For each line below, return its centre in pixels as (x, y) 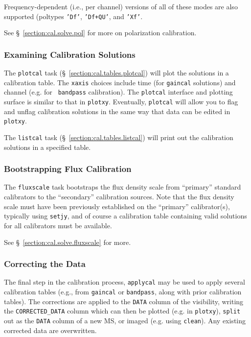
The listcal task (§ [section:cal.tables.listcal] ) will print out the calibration (119, 137)
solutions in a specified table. (47, 147)
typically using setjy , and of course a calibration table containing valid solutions (125, 216)
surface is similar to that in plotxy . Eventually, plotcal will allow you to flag (121, 102)
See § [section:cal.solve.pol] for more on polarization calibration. (100, 33)
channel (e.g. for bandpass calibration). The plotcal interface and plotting (118, 92)
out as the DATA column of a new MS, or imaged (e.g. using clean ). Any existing (125, 320)
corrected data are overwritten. (50, 330)
